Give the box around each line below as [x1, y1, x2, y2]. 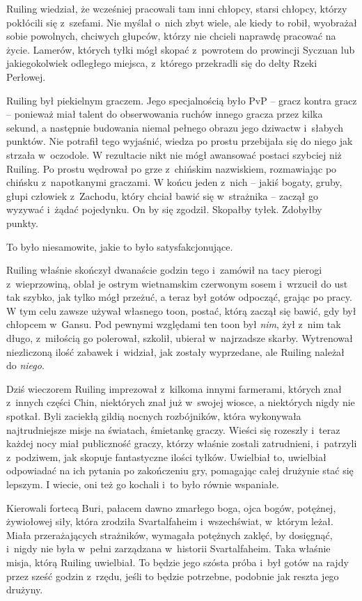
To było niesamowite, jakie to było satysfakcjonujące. [6, 239, 233, 253]
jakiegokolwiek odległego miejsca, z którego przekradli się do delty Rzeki [6, 56, 317, 70]
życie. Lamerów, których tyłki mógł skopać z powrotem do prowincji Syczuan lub [6, 42, 355, 56]
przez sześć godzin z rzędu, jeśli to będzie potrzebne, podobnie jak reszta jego [6, 568, 339, 583]
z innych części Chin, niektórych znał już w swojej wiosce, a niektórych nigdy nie [6, 395, 355, 409]
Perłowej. [6, 69, 46, 84]
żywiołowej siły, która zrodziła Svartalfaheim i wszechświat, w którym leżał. [6, 514, 333, 529]
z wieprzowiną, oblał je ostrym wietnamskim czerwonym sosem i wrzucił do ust [6, 276, 348, 290]
